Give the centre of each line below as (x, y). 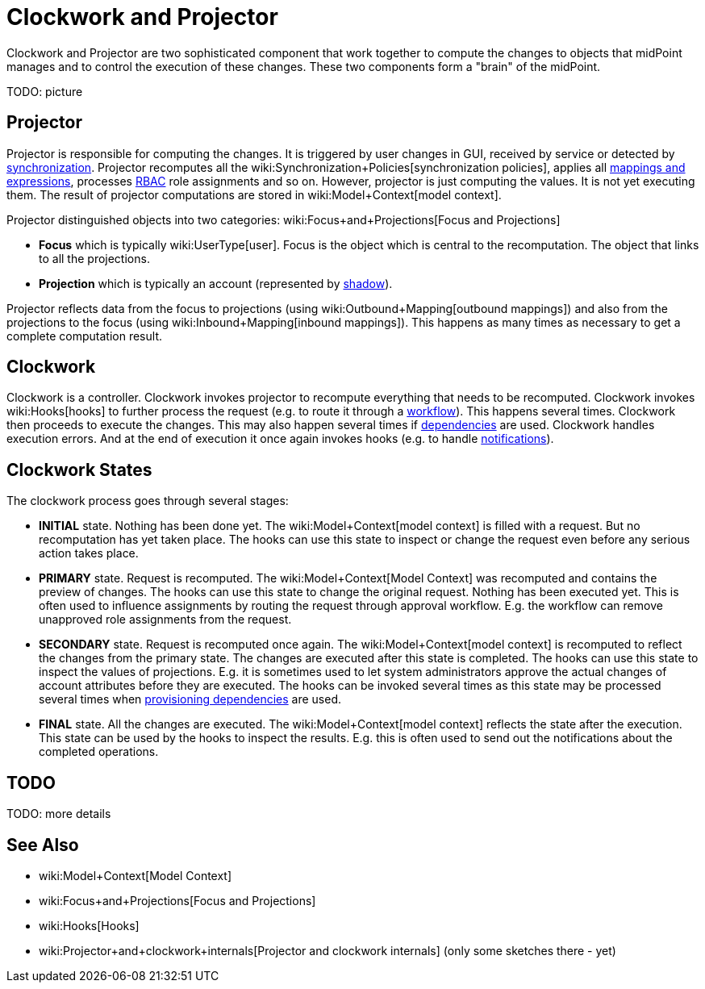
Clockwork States (79, 469)
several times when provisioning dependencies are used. (190, 699)
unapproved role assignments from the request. (165, 620)
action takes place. (89, 553)
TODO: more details (59, 814)
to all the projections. (94, 258)
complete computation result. (84, 336)
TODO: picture (45, 91)
